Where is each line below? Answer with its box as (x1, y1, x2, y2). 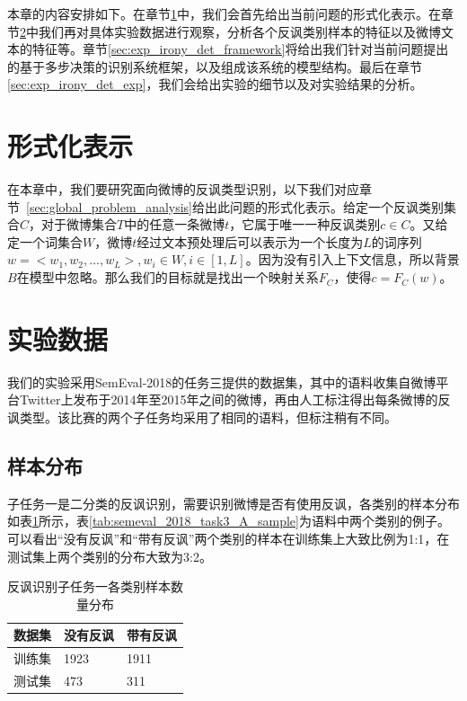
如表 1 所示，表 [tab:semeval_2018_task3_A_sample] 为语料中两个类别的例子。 (7, 511, 450, 530)
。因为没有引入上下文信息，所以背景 (245, 250, 460, 269)
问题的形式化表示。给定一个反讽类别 (230, 197, 445, 216)
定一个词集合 (7, 232, 83, 251)
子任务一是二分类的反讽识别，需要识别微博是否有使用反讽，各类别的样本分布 (7, 493, 460, 512)
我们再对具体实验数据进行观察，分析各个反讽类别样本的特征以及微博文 (38, 22, 454, 40)
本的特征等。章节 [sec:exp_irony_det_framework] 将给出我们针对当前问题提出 (7, 40, 449, 58)
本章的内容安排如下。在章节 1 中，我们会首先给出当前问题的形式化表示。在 (7, 4, 441, 22)
